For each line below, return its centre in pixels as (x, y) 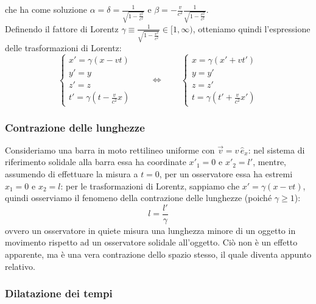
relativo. (20, 266)
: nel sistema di (276, 150)
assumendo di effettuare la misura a (72, 174)
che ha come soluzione (46, 9)
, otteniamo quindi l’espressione (251, 28)
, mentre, (270, 162)
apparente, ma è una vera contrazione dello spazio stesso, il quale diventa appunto (158, 254)
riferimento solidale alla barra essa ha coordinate (96, 162)
